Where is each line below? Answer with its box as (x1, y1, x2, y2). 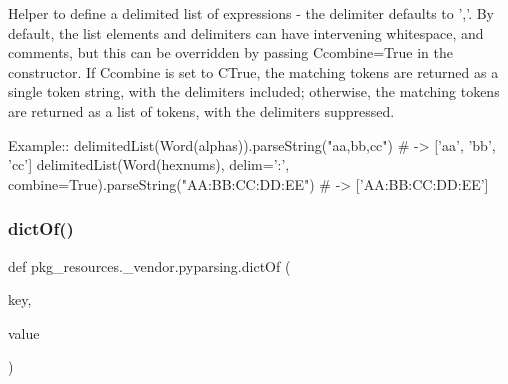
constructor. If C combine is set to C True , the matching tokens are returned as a (8, 61, 499, 82)
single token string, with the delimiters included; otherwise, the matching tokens (8, 81, 500, 102)
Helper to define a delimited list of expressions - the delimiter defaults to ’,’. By (8, 3, 495, 23)
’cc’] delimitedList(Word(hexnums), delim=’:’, (8, 154, 290, 175)
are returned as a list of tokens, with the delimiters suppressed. (8, 100, 395, 121)
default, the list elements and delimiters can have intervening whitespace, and (8, 22, 484, 43)
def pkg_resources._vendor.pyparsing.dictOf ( (8, 255, 291, 276)
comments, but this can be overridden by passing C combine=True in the (8, 42, 453, 63)
